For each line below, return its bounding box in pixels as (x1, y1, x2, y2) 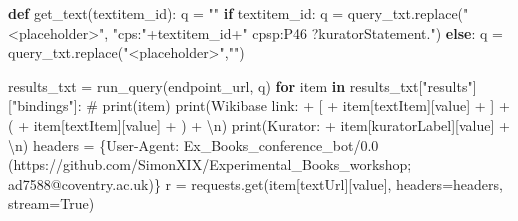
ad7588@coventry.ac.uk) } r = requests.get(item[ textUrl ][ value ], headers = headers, (8, 173, 503, 194)
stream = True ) (8, 193, 95, 214)
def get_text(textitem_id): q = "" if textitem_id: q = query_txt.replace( (8, 3, 464, 23)
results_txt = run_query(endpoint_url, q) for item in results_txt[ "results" (8, 75, 473, 96)
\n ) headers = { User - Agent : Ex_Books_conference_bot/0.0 (8, 134, 379, 155)
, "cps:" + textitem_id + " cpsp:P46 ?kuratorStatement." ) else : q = (104, 22, 503, 43)
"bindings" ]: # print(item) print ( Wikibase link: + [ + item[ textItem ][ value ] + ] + (11, 95, 510, 116)
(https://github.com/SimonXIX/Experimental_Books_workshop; (8, 154, 412, 175)
